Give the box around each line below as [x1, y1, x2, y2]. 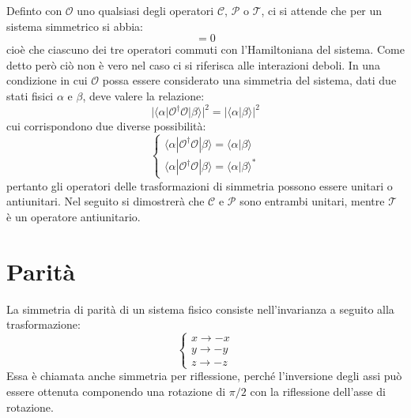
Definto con [6, 2, 62, 18]
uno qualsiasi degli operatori [77, 2, 214, 18]
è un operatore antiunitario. [6, 208, 141, 224]
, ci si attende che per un [261, 2, 383, 18]
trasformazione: [6, 316, 81, 333]
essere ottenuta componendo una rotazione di [6, 383, 226, 399]
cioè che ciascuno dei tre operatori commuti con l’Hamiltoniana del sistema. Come [6, 41, 405, 58]
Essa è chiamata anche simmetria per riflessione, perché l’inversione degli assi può [6, 367, 402, 384]
